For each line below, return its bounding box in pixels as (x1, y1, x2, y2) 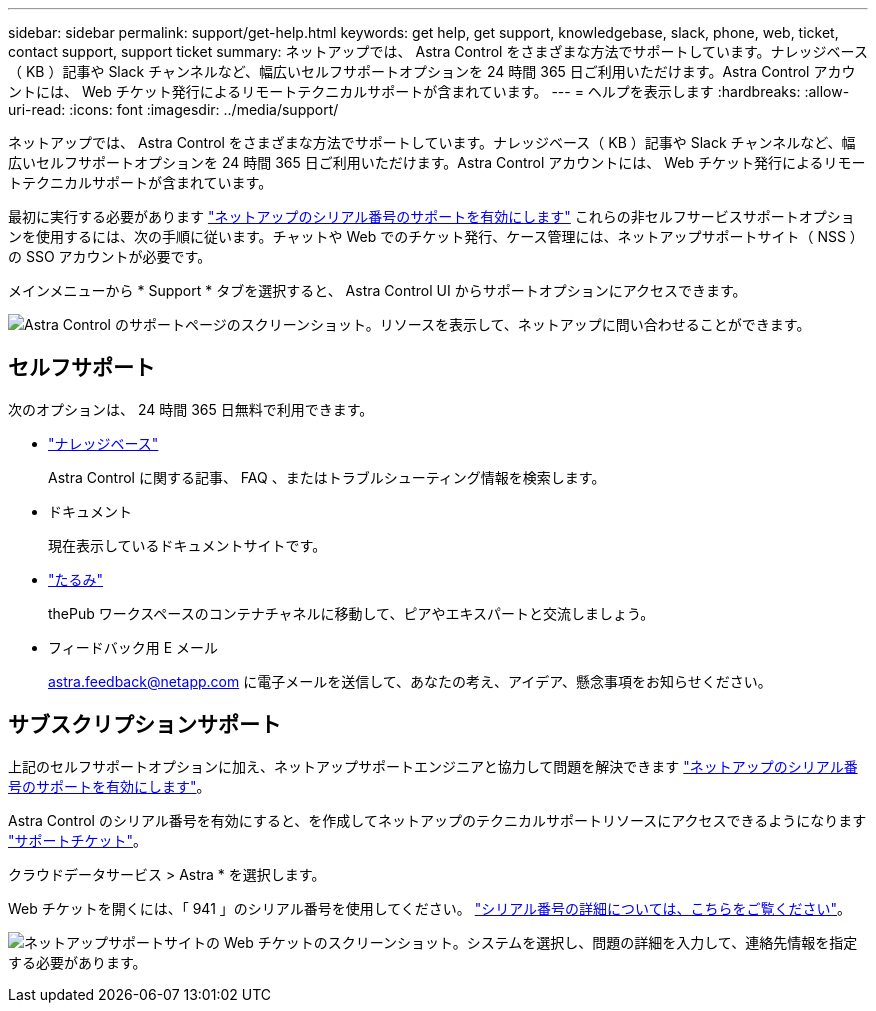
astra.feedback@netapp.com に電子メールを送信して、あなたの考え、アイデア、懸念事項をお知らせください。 (48, 672, 772, 690)
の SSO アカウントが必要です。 (8, 248, 212, 265)
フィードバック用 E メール (48, 638, 219, 656)
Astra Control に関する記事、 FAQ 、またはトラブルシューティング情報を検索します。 (48, 468, 606, 486)
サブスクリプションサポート (8, 712, 281, 738)
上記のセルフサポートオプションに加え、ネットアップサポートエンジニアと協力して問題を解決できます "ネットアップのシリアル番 (8, 757, 858, 775)
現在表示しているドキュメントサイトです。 (48, 536, 327, 554)
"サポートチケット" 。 (8, 831, 148, 849)
